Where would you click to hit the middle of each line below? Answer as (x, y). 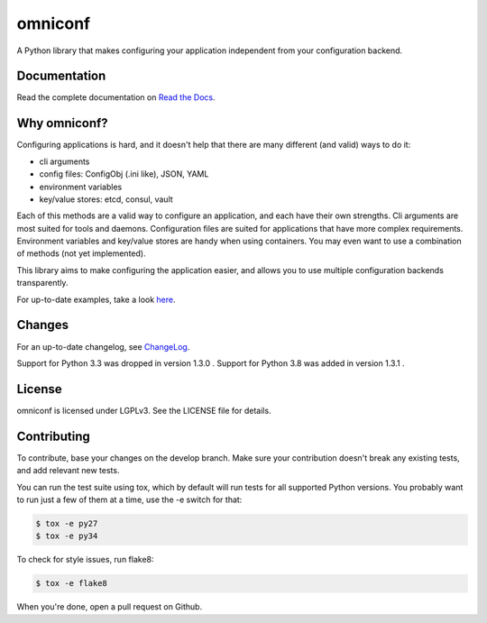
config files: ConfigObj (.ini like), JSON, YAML (124, 174)
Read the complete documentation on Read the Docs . (116, 97)
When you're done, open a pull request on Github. (110, 607)
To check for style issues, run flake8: (85, 560)
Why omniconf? (62, 123)
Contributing (53, 436)
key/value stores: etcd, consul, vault (106, 199)
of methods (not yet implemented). (81, 253)
